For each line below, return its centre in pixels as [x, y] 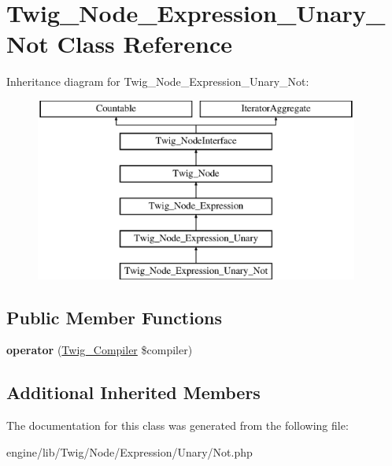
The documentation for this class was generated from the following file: [178, 425]
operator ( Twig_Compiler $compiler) [100, 350]
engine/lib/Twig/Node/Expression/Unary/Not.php [129, 451]
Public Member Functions [114, 317]
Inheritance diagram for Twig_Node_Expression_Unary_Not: [158, 81]
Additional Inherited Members [133, 392]
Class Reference [145, 44]
